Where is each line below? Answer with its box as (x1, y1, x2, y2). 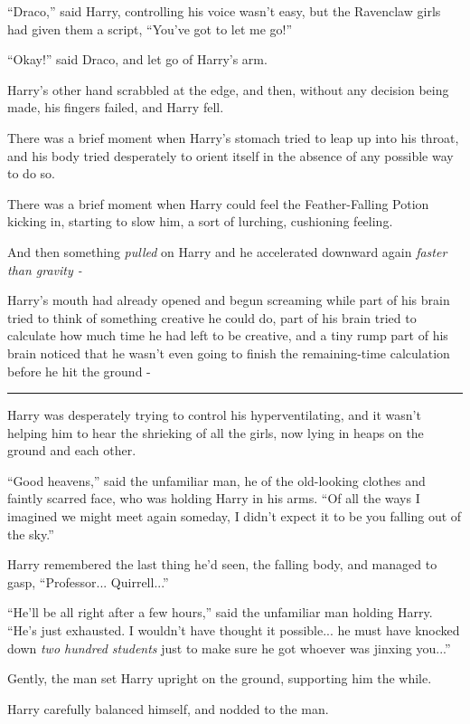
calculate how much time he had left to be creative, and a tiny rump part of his (7, 326, 448, 345)
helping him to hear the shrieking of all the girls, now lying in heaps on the (7, 423, 424, 442)
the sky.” (7, 524, 54, 543)
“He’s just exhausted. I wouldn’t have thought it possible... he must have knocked (7, 621, 460, 640)
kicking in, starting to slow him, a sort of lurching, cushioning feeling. (7, 212, 393, 231)
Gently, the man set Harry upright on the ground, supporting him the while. (7, 669, 432, 688)
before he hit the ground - (7, 361, 151, 380)
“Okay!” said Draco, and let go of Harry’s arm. (7, 50, 268, 69)
